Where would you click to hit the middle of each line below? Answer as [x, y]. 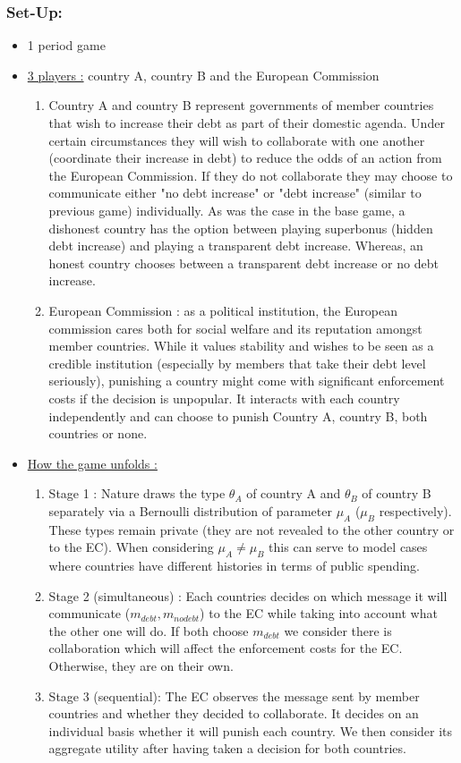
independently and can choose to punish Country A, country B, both [238, 415]
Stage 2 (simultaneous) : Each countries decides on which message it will [248, 595]
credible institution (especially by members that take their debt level [237, 363]
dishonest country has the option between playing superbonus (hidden [241, 228]
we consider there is [338, 630]
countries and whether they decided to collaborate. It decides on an [234, 713]
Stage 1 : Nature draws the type [137, 493]
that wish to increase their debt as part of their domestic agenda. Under [247, 123]
